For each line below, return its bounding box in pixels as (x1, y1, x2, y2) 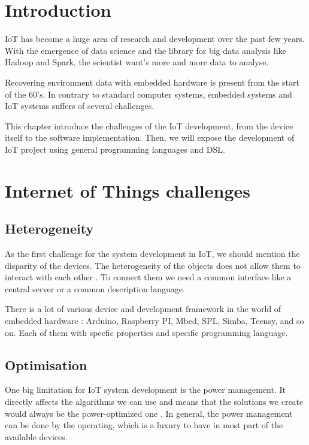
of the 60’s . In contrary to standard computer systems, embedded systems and (5, 87, 292, 100)
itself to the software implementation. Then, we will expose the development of (5, 131, 295, 144)
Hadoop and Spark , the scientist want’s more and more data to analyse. (5, 56, 269, 68)
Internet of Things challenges (5, 178, 250, 202)
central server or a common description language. (5, 282, 185, 295)
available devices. (5, 430, 68, 443)
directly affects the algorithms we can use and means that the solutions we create (5, 395, 304, 407)
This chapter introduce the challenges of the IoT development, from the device (5, 119, 293, 132)
